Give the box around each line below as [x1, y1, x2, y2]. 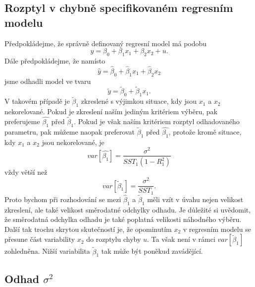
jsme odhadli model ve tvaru [4, 75, 91, 86]
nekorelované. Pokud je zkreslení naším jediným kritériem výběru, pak [4, 106, 217, 117]
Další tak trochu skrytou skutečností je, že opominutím [4, 223, 172, 234]
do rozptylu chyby [86, 234, 141, 244]
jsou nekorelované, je [42, 137, 104, 147]
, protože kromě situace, [168, 127, 242, 137]
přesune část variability [4, 234, 75, 244]
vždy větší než [4, 167, 48, 177]
